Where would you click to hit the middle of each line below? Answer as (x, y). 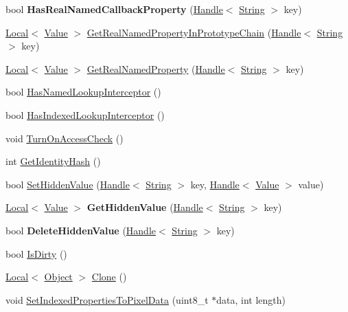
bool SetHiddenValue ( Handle (68, 184)
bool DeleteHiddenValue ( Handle (81, 230)
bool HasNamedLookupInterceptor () (83, 92)
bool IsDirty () (36, 253)
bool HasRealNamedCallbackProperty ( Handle (114, 9)
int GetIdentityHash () (53, 161)
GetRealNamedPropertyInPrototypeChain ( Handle (194, 32)
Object (58, 277)
